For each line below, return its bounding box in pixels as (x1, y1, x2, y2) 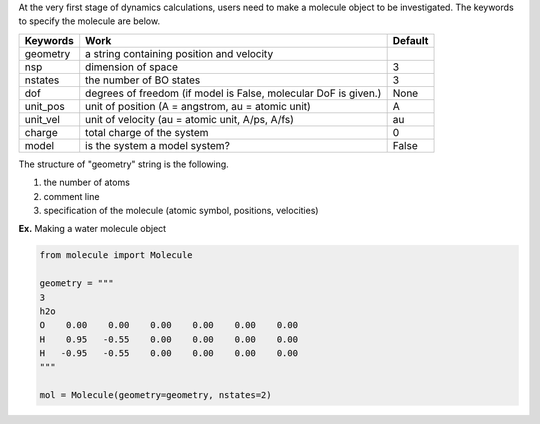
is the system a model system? (85, 138, 230, 152)
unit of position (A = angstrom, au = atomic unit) (85, 99, 312, 113)
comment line (43, 190, 100, 202)
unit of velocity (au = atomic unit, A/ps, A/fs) (85, 112, 295, 126)
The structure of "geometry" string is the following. (18, 158, 229, 170)
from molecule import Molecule (39, 250, 194, 261)
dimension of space (85, 60, 179, 74)
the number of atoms (43, 176, 130, 189)
